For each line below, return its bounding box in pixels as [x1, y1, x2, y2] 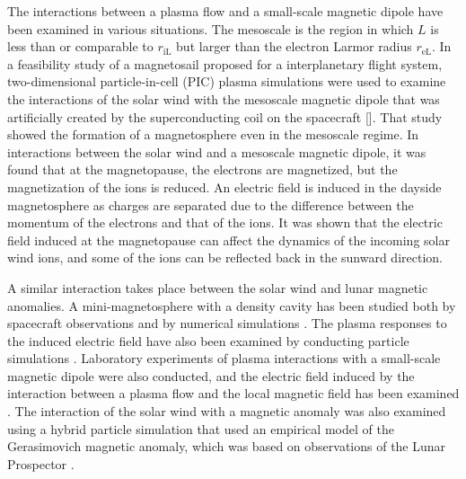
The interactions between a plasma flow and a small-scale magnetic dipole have [7, 2, 444, 20]
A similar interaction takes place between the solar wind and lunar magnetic [7, 278, 428, 297]
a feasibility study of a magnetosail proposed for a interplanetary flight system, [7, 54, 443, 73]
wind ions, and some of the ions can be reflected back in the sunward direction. [7, 248, 443, 267]
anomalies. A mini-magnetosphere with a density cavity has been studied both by [7, 296, 456, 315]
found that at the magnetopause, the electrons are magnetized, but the [7, 160, 398, 179]
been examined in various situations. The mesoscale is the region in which [7, 19, 414, 38]
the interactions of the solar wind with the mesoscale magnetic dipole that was [7, 89, 440, 108]
